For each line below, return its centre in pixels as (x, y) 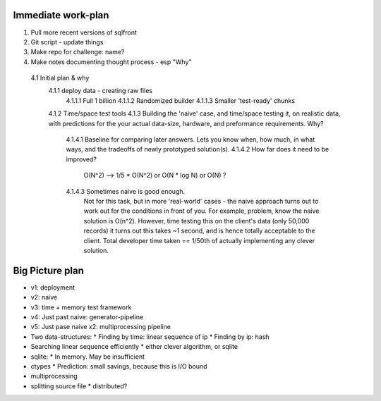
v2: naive (44, 297)
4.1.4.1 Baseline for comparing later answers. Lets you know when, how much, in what (190, 140)
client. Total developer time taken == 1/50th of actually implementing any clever (199, 240)
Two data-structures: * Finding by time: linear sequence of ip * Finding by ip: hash (150, 337)
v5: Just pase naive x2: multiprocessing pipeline (101, 327)
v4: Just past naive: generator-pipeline (87, 317)
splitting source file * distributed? (79, 386)
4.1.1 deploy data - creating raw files (101, 91)
